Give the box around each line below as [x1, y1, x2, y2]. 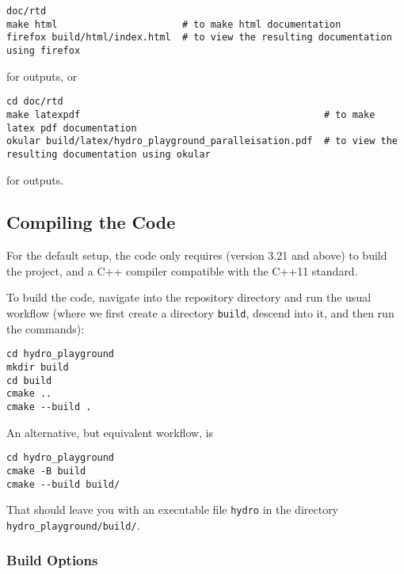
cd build [6, 374, 52, 386]
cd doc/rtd [6, 96, 63, 108]
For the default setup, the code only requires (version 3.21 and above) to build [6, 247, 387, 264]
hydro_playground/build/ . [6, 516, 140, 533]
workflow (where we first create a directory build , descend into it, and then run [6, 305, 394, 321]
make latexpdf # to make [6, 108, 375, 120]
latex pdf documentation [6, 122, 137, 134]
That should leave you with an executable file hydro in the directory [6, 501, 339, 518]
